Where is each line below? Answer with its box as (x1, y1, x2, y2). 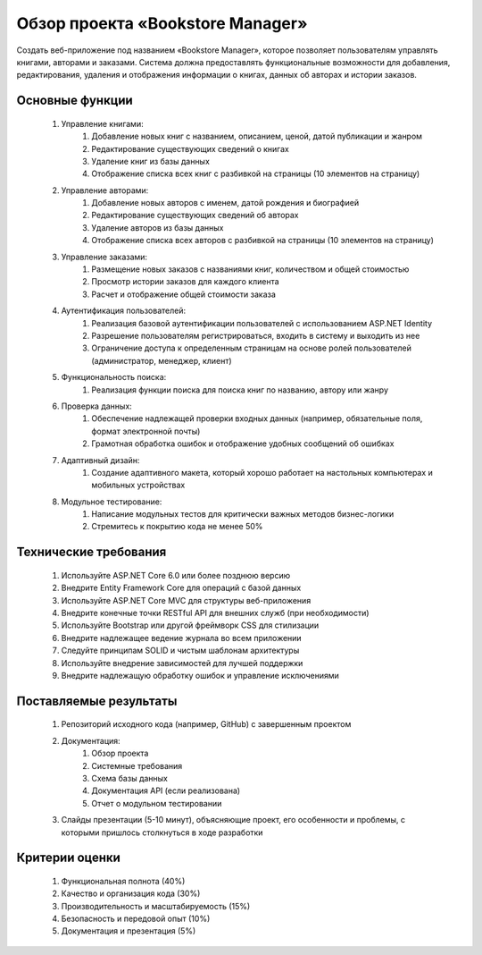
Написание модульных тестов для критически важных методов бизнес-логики (91, 509, 395, 520)
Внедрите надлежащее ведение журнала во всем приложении (61, 632, 303, 643)
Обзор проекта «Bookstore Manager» (16, 13, 308, 33)
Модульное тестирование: (61, 496, 162, 507)
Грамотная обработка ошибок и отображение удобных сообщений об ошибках (91, 438, 395, 449)
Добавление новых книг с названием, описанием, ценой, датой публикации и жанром (91, 131, 423, 142)
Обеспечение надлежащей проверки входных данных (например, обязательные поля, (91, 413, 423, 424)
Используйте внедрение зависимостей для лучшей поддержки (61, 657, 303, 668)
